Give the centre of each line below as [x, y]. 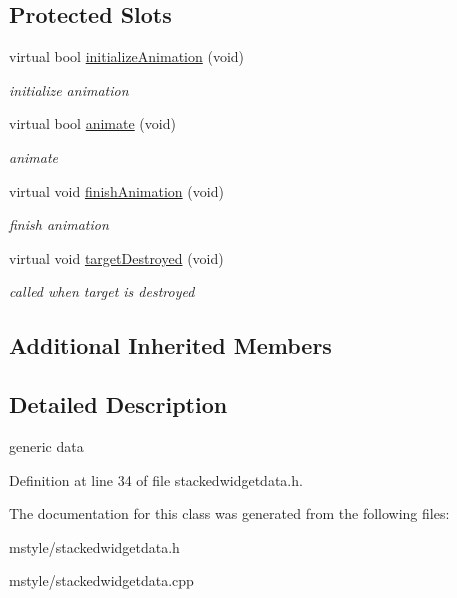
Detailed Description [118, 404]
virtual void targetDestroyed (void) [116, 257]
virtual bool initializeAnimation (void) [127, 56]
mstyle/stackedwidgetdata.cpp [101, 580]
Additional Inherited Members [170, 345]
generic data [46, 445]
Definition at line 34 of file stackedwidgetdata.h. [156, 479]
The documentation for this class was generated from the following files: [229, 513]
